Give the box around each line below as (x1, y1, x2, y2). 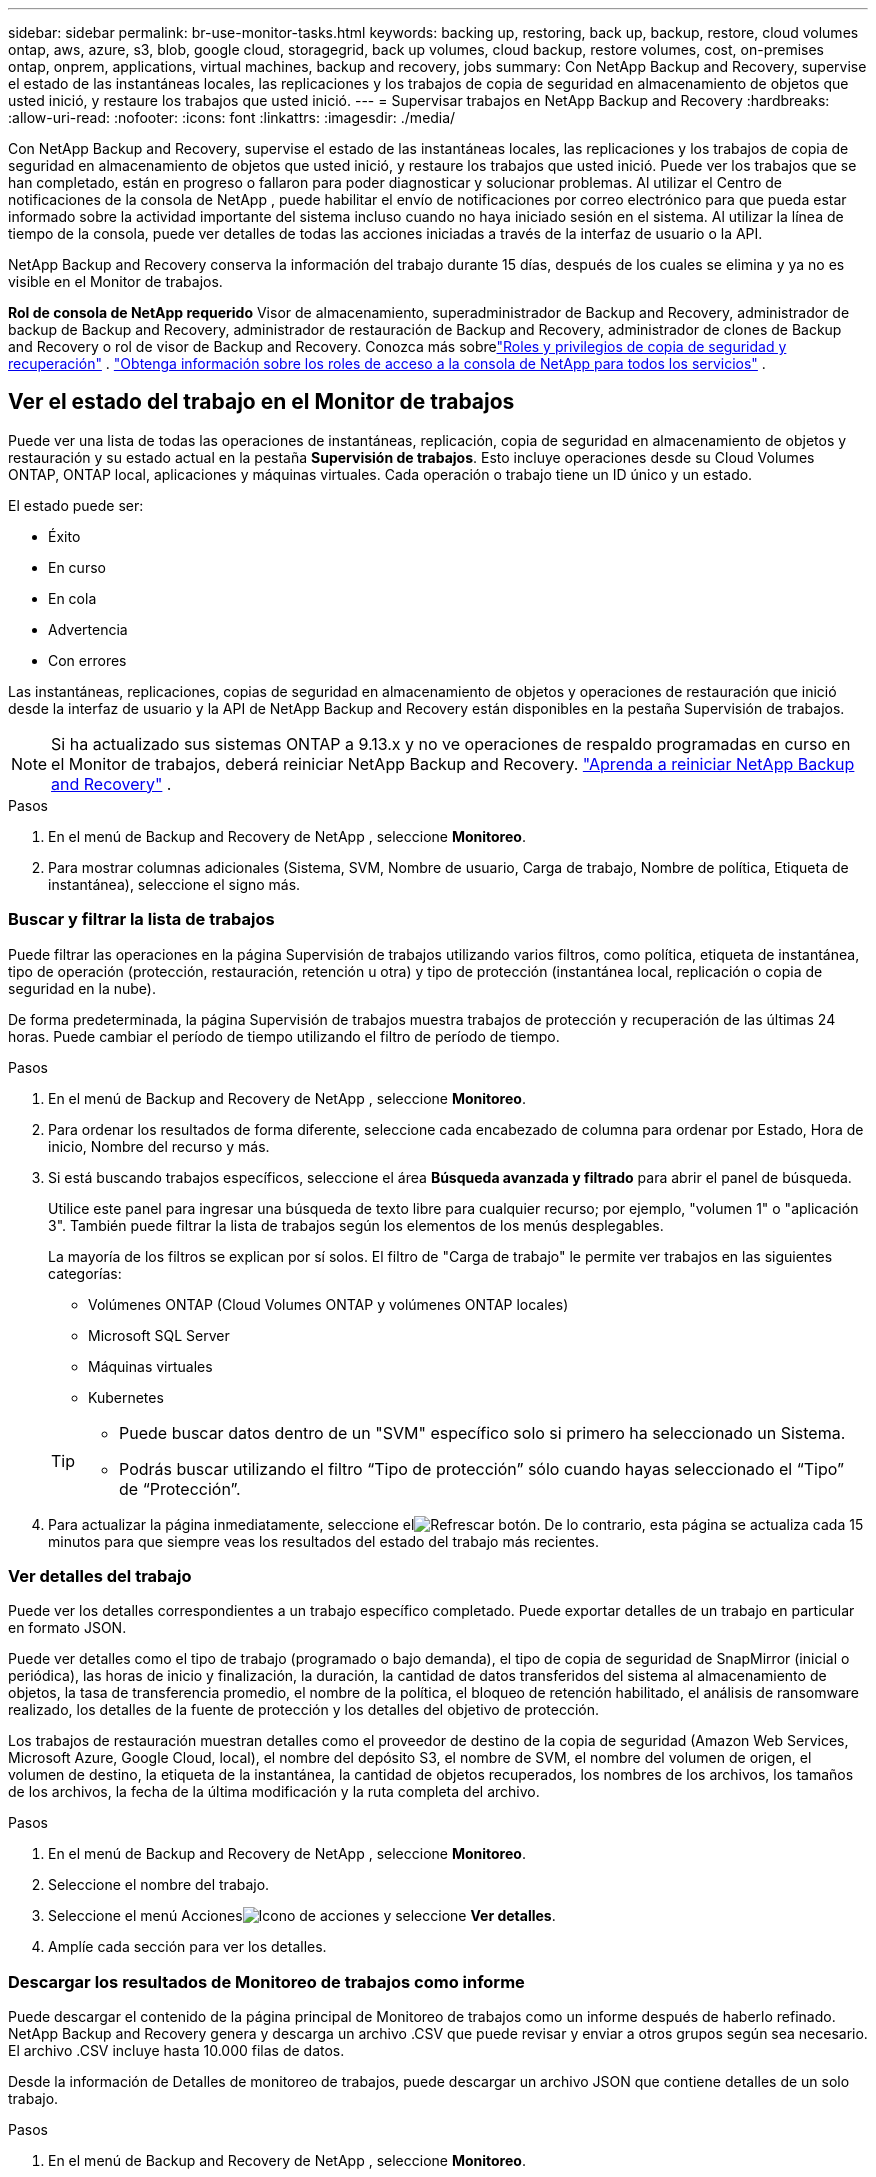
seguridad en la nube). (8, 979, 156, 997)
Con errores (48, 651, 127, 669)
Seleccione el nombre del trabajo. (48, 1876, 270, 1894)
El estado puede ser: (8, 496, 144, 514)
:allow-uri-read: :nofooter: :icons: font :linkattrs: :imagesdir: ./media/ (8, 109, 456, 126)
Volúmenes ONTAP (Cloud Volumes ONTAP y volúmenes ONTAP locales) (88, 1295, 569, 1313)
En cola (48, 589, 97, 607)
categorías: (48, 1264, 122, 1282)
